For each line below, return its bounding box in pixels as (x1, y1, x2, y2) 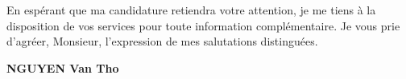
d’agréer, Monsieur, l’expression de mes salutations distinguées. (6, 33, 318, 49)
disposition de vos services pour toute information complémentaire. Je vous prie (6, 17, 400, 34)
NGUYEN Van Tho (6, 59, 119, 76)
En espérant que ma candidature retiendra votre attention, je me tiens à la (6, 2, 376, 18)
